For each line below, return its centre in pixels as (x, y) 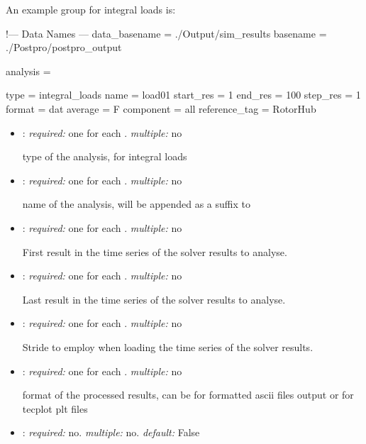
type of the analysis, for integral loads (105, 156)
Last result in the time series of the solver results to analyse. (154, 299)
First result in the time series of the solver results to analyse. (155, 251)
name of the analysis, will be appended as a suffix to (136, 204)
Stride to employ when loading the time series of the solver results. (168, 346)
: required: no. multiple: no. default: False (111, 432)
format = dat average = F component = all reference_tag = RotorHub (161, 108)
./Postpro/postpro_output (64, 47)
